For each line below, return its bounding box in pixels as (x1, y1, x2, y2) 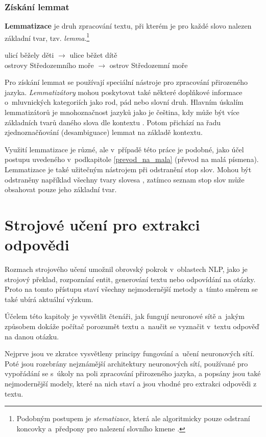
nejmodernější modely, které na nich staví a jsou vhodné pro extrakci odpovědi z (5, 378, 257, 389)
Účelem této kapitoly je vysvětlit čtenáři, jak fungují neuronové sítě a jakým (5, 311, 245, 321)
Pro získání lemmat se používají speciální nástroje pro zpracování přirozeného (5, 77, 248, 87)
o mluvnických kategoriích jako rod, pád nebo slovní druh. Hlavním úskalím (5, 97, 244, 107)
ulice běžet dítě (69, 50, 117, 60)
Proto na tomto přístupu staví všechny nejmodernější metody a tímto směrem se (5, 284, 258, 294)
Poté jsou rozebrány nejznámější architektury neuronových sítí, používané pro (5, 358, 248, 369)
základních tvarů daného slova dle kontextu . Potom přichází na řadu (5, 117, 221, 127)
